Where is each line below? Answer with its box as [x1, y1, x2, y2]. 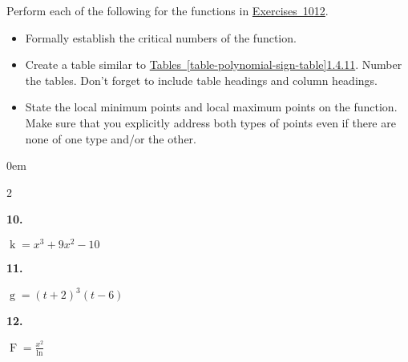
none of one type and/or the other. [25, 130, 197, 147]
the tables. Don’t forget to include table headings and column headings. [25, 71, 378, 88]
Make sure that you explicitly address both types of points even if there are [25, 114, 396, 131]
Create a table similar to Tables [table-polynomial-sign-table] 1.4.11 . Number [25, 56, 402, 73]
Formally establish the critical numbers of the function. [25, 29, 297, 46]
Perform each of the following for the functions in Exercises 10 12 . [6, 2, 329, 18]
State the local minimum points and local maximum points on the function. [25, 99, 398, 115]
